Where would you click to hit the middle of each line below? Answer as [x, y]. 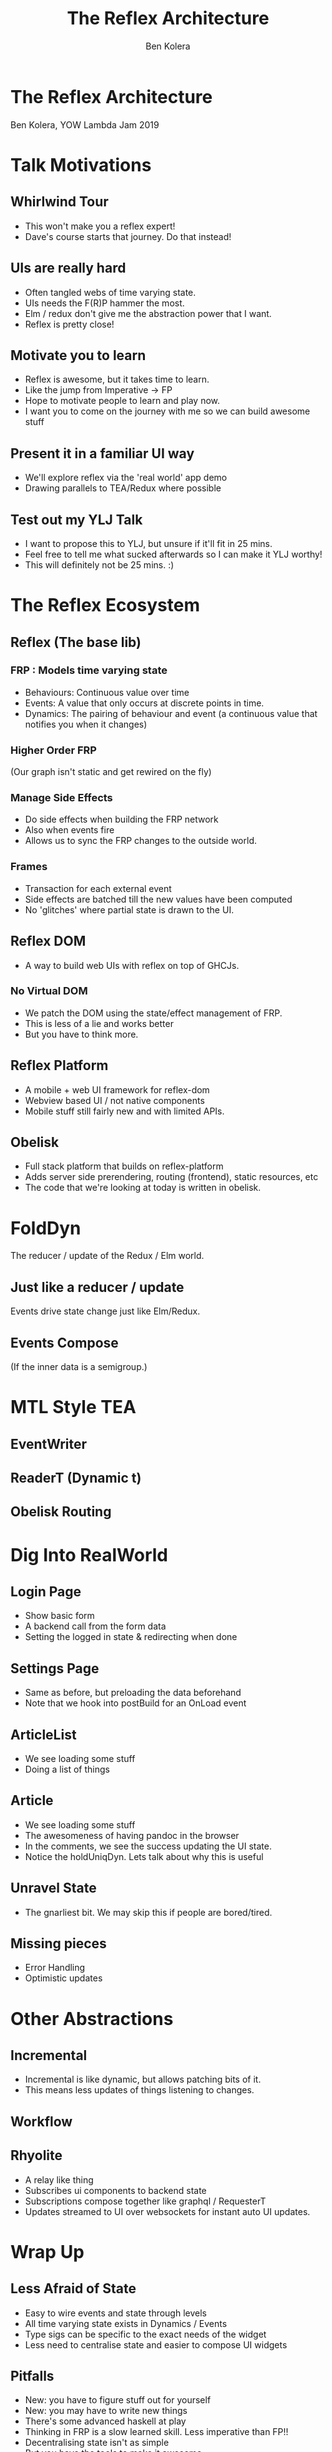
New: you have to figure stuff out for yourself [118, 2400]
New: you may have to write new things [106, 2411]
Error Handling [55, 1968]
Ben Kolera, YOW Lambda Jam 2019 [85, 124]
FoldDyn [46, 1228]
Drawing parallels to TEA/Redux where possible [123, 488]
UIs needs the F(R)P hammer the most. [104, 303]
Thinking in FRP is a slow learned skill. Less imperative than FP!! [156, 2432]
